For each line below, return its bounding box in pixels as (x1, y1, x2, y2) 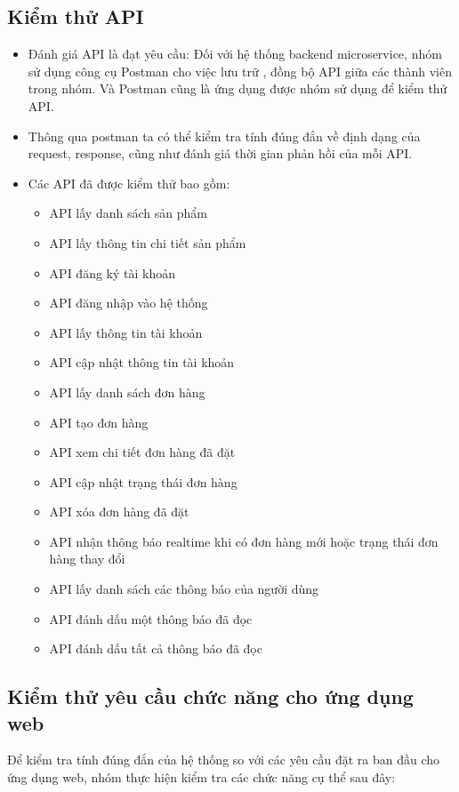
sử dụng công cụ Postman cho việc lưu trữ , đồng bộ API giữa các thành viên (28, 61, 453, 80)
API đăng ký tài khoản (49, 263, 175, 282)
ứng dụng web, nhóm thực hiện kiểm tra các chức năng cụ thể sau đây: (7, 768, 396, 787)
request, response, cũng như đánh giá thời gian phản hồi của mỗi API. (28, 144, 413, 163)
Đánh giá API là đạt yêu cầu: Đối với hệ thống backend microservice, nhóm (28, 44, 442, 63)
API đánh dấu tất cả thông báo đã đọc (49, 639, 262, 658)
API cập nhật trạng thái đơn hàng (49, 472, 238, 491)
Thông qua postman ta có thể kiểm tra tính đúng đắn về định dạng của (28, 126, 421, 145)
